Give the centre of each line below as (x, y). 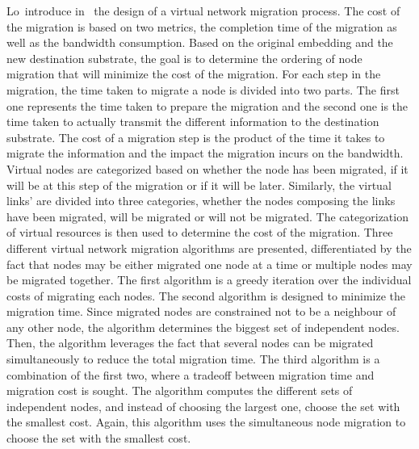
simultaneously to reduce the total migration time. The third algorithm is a (193, 359)
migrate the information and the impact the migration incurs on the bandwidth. (205, 153)
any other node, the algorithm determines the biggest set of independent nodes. (203, 327)
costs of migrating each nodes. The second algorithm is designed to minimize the (206, 295)
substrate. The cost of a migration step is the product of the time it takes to (196, 137)
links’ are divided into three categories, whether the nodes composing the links (201, 201)
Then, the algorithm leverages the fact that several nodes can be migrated (190, 343)
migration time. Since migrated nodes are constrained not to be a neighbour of (201, 311)
